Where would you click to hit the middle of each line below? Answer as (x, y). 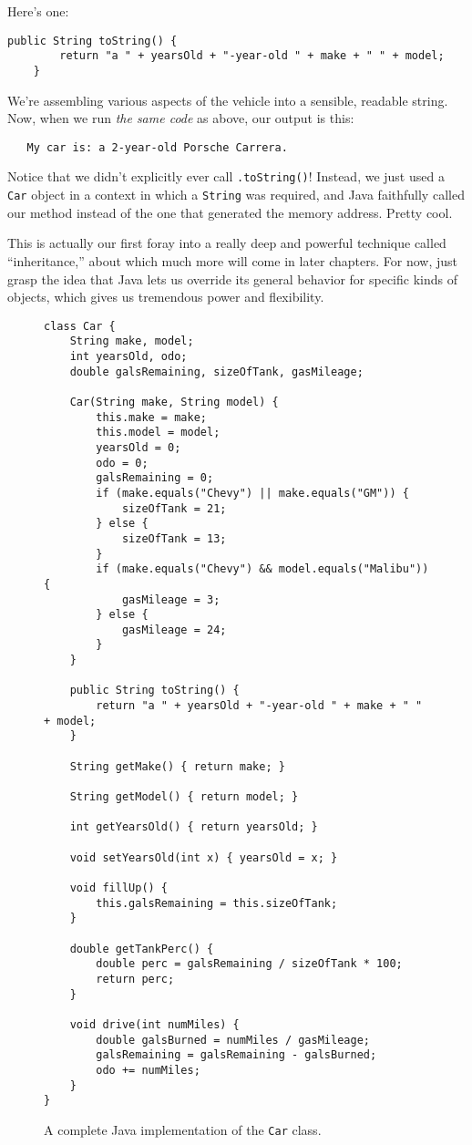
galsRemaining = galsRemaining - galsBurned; (236, 1055)
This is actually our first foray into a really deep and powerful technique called (227, 243)
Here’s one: (38, 11)
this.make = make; (151, 417)
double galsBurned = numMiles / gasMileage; (233, 1040)
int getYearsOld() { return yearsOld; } (194, 827)
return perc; (135, 979)
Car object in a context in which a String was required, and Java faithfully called (236, 195)
